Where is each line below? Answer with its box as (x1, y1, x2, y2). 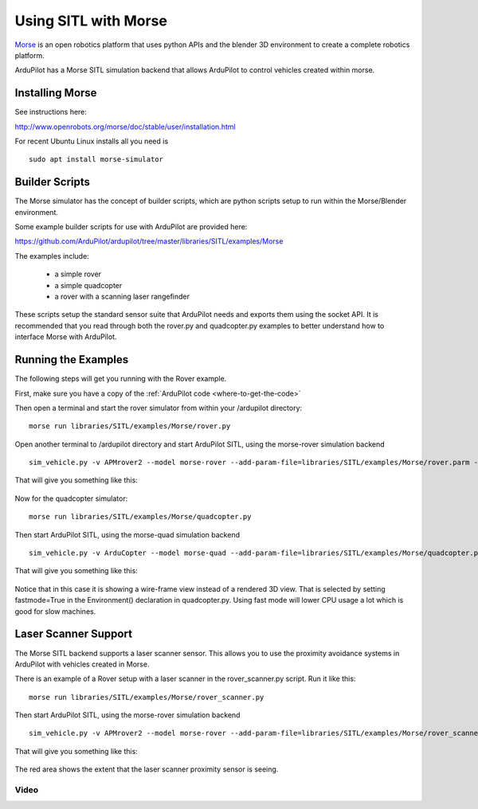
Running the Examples (14, 353, 129, 366)
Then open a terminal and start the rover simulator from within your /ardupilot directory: (14, 403, 303, 412)
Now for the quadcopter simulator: (14, 494, 128, 503)
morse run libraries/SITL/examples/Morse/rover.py (29, 422, 231, 431)
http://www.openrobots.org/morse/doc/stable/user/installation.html (14, 122, 236, 131)
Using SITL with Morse (14, 12, 167, 29)
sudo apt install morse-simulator (29, 155, 163, 164)
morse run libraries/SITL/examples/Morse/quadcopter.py (29, 512, 252, 522)
